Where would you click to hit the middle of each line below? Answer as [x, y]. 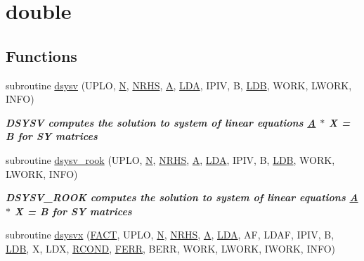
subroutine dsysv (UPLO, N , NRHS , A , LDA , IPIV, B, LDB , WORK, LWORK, [179, 85]
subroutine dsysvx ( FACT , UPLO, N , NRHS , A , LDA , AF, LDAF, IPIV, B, [170, 235]
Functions [41, 55]
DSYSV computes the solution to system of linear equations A [161, 122]
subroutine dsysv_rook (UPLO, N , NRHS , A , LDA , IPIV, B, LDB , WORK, [170, 159]
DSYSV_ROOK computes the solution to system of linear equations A [182, 197]
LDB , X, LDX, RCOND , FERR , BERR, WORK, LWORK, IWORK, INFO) [171, 248]
